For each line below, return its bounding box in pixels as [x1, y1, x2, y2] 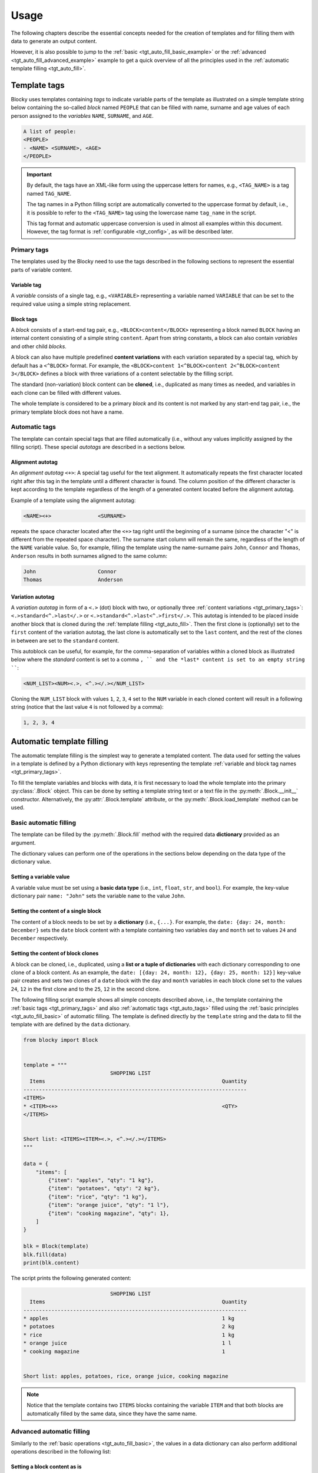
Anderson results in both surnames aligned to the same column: [11, 552, 168, 559]
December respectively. [11, 934, 69, 942]
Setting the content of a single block [11, 907, 101, 914]
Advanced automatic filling [11, 1428, 91, 1436]
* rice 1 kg [23, 1332, 235, 1338]
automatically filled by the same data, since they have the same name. [26, 1410, 197, 1417]
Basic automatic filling [11, 818, 77, 827]
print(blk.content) [23, 1259, 79, 1266]
